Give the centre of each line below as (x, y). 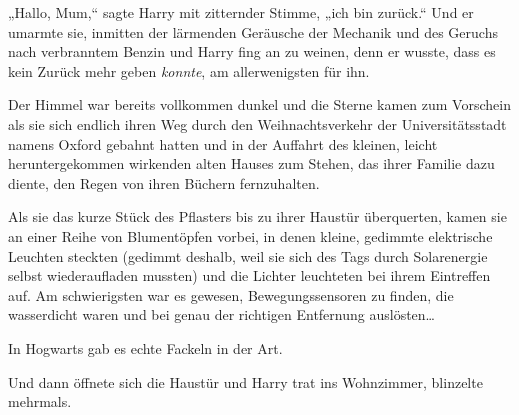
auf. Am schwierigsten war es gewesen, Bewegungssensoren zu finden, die (231, 294)
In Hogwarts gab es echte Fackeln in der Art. (145, 347)
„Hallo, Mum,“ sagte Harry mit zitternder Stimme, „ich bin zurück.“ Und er (241, 12)
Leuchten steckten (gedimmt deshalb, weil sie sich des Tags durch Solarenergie (248, 255)
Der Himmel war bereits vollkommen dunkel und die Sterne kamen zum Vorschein (259, 104)
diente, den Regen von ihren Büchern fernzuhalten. (164, 182)
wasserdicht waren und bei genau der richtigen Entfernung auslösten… (221, 314)
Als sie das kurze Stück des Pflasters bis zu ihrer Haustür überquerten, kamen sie (257, 216)
